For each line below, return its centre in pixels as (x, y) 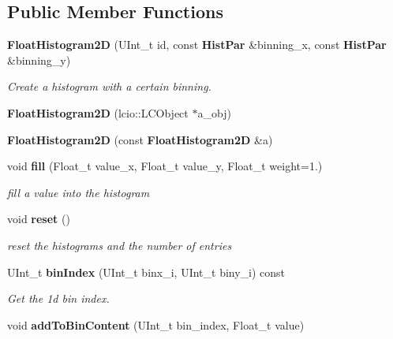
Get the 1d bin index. (58, 298)
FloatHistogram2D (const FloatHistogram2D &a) (140, 139)
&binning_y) (39, 60)
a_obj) (214, 112)
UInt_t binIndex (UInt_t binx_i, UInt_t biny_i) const (146, 272)
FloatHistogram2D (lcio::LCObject (98, 112)
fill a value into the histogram (79, 192)
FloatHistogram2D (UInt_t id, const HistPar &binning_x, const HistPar (197, 45)
